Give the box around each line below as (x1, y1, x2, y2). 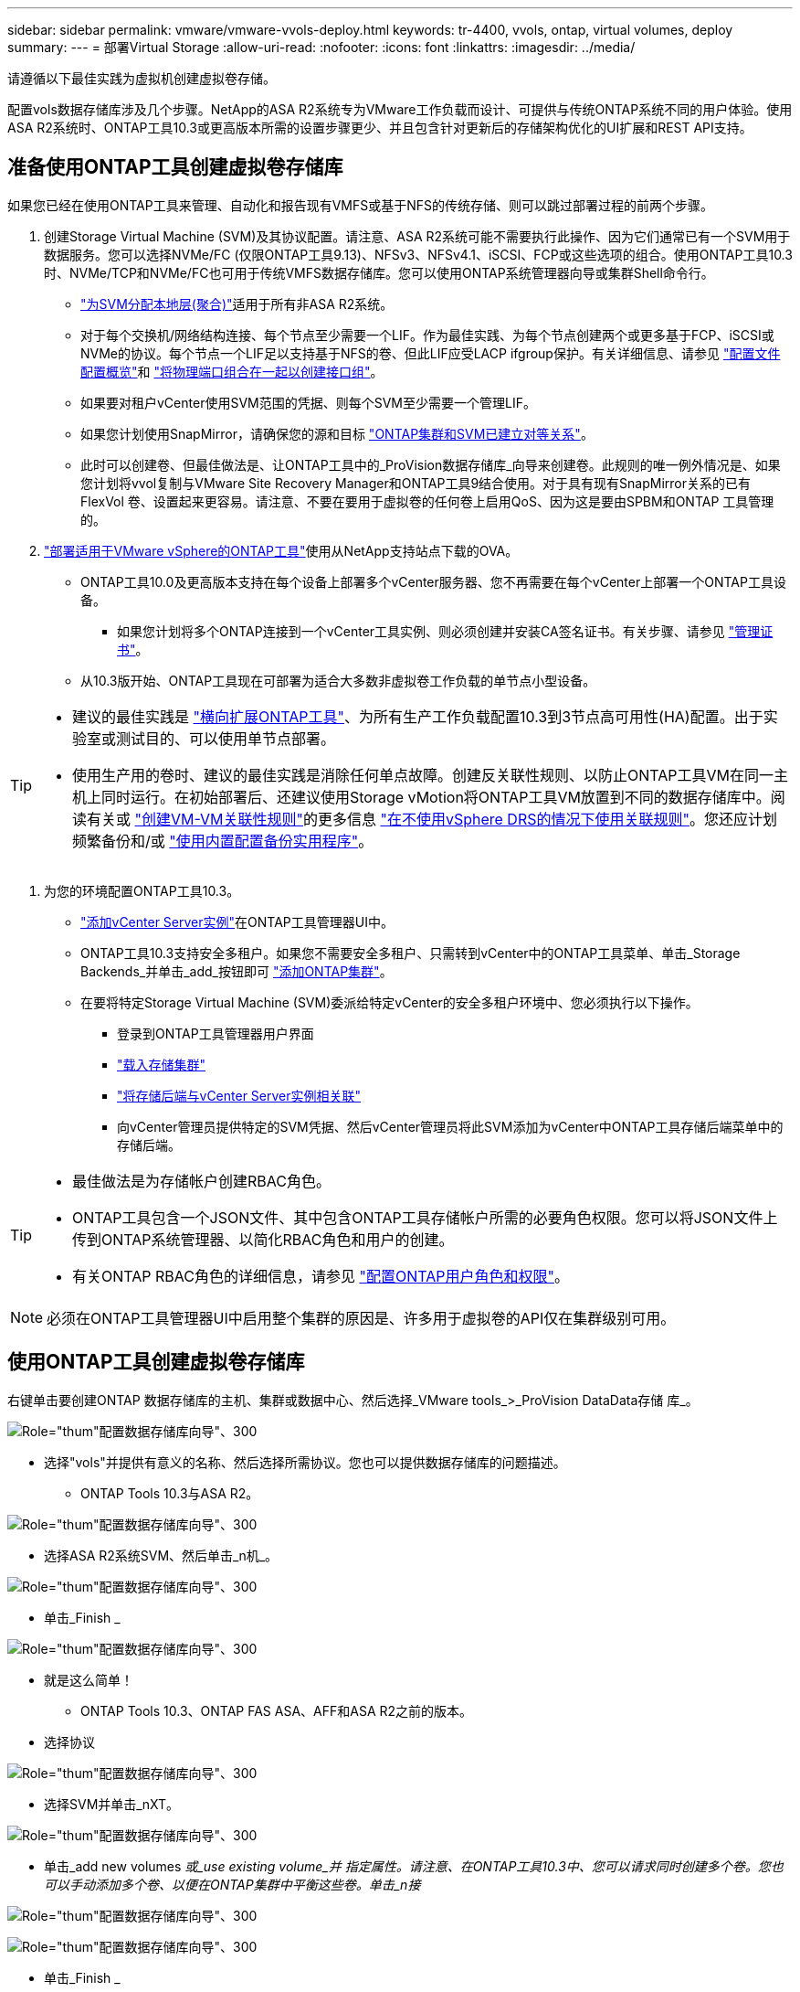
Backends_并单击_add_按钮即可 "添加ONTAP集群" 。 (80, 963, 393, 979)
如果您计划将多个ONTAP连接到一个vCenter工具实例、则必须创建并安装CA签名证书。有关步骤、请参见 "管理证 (117, 623, 774, 639)
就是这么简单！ (44, 1671, 133, 1688)
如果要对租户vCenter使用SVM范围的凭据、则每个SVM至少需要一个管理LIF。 (80, 394, 536, 410)
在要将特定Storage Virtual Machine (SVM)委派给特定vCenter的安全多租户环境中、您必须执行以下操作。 (80, 994, 699, 1010)
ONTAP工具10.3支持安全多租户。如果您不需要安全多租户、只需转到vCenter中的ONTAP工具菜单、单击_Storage (80, 944, 741, 961)
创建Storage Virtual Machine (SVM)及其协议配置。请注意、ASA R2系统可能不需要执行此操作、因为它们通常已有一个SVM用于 (44, 228, 791, 244)
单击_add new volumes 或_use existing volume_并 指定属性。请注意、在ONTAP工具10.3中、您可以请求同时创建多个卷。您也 (44, 1858, 784, 1874)
